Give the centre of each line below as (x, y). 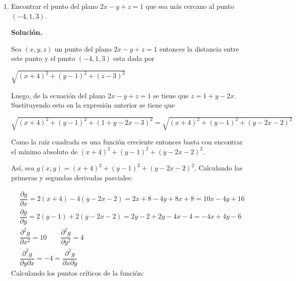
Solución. (27, 32)
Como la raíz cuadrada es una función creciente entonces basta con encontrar (127, 142)
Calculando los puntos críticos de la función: (77, 273)
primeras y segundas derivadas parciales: (72, 178)
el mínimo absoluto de (44, 151)
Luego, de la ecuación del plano (58, 95)
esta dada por (134, 58)
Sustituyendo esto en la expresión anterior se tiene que (93, 105)
